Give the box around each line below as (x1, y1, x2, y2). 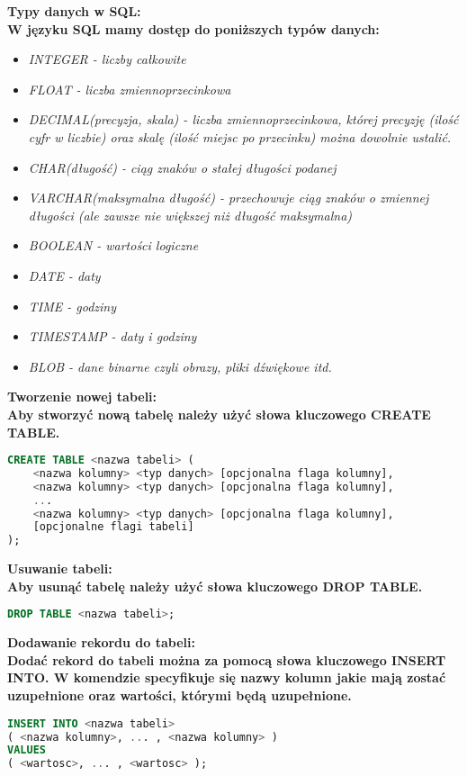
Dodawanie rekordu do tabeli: (7, 633, 195, 652)
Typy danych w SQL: (7, 2, 141, 20)
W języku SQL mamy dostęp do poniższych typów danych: (7, 19, 380, 38)
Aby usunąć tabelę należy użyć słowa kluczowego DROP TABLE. (7, 576, 423, 595)
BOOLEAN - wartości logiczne (28, 236, 199, 255)
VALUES (7, 744, 46, 757)
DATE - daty (28, 266, 101, 284)
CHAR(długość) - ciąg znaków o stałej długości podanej (28, 158, 337, 176)
